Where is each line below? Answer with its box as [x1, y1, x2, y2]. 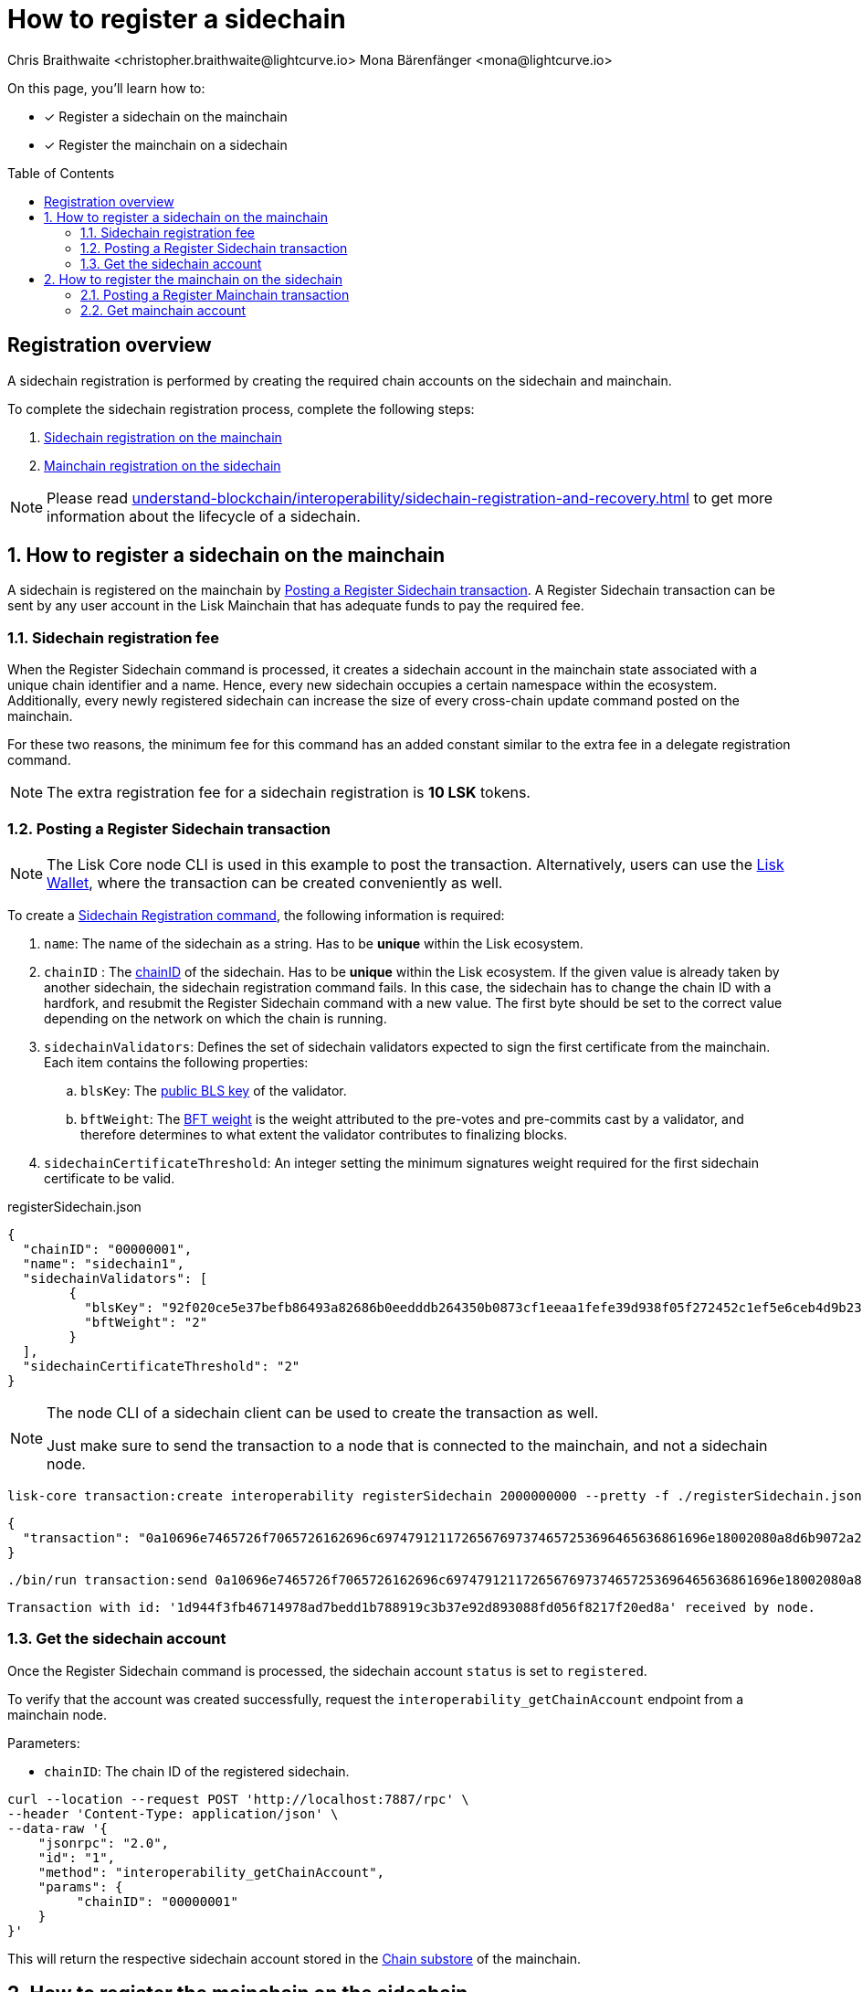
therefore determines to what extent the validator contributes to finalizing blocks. [80, 1126, 568, 1142]
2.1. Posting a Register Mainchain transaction [80, 286, 350, 302]
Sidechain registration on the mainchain [44, 429, 282, 445]
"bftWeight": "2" [84, 1314, 208, 1330]
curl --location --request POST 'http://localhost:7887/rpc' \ [7, 1791, 469, 1807]
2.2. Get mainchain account [80, 302, 247, 318]
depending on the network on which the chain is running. [44, 1010, 387, 1026]
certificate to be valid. [44, 1170, 175, 1186]
